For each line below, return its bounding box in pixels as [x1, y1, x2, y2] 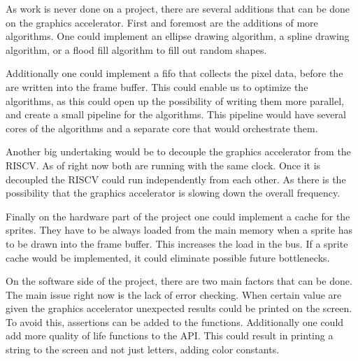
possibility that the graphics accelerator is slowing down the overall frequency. [6, 185, 341, 200]
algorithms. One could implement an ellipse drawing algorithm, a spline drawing [6, 29, 350, 43]
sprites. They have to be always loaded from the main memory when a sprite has [6, 222, 352, 237]
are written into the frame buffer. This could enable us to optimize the [6, 79, 308, 94]
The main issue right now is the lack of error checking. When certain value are [6, 287, 342, 302]
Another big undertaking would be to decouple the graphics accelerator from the [6, 144, 351, 159]
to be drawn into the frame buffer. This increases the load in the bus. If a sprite [6, 236, 348, 250]
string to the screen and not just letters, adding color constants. [6, 342, 280, 357]
